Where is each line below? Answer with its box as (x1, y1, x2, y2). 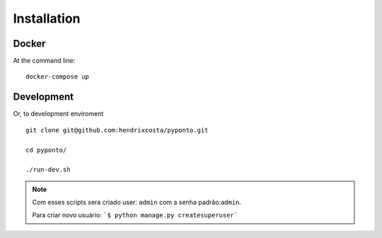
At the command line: (13, 57, 76, 65)
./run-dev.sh (25, 166, 71, 174)
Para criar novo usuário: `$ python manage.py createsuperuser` (32, 211, 238, 220)
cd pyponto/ (25, 146, 67, 154)
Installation (13, 11, 81, 26)
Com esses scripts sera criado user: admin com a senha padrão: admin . (32, 198, 242, 207)
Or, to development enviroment (13, 110, 104, 118)
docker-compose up (25, 73, 90, 81)
